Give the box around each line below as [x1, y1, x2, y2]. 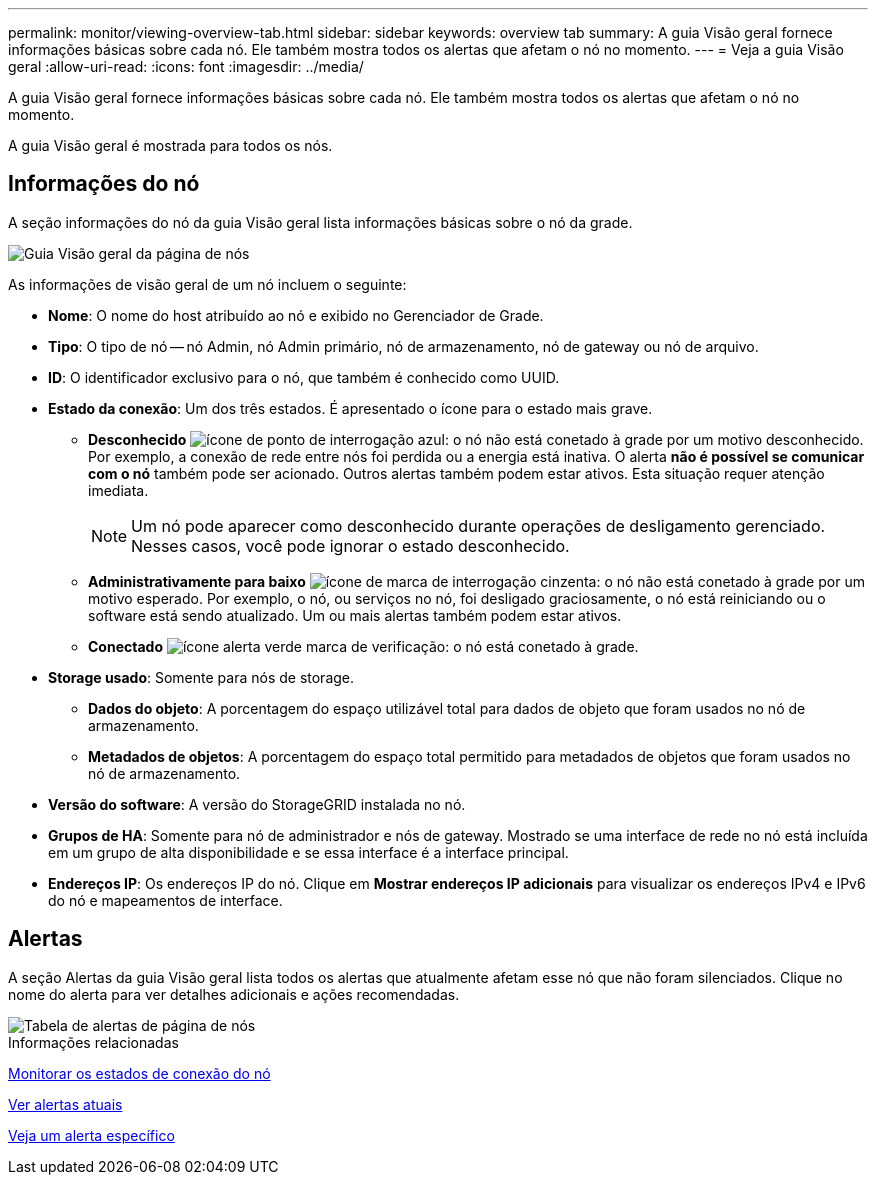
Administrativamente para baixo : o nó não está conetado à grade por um [88, 572, 865, 590]
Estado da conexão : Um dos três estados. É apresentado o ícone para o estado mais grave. [48, 399, 653, 417]
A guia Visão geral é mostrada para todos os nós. [8, 137, 333, 154]
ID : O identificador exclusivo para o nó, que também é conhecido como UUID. [48, 368, 560, 386]
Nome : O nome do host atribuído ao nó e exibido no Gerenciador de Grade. [48, 306, 544, 324]
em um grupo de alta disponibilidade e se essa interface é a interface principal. [48, 843, 569, 861]
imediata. [88, 481, 149, 499]
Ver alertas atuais [8, 1095, 123, 1113]
